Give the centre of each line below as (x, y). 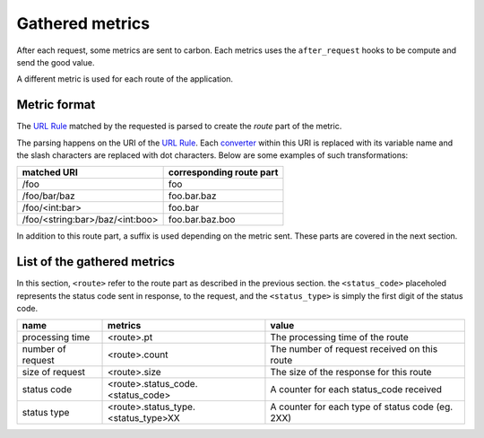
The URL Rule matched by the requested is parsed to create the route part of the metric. (179, 127)
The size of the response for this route (351, 372)
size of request (53, 372)
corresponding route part (223, 172)
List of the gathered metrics (95, 262)
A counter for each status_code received (356, 390)
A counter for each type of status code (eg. (362, 407)
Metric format (56, 105)
